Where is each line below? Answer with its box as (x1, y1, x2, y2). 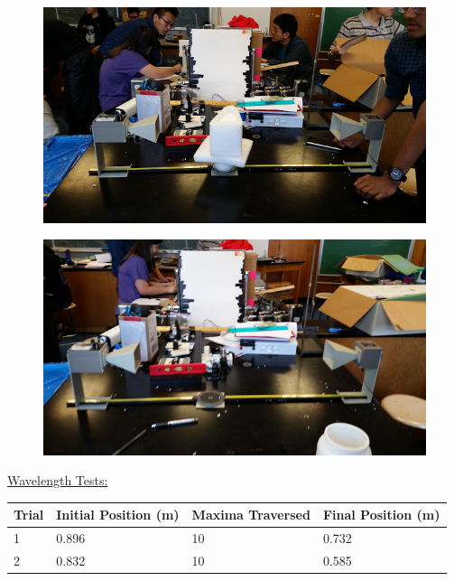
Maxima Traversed (191, 505, 310, 524)
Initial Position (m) (56, 505, 180, 524)
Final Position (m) (322, 505, 440, 524)
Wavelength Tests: (7, 471, 108, 490)
